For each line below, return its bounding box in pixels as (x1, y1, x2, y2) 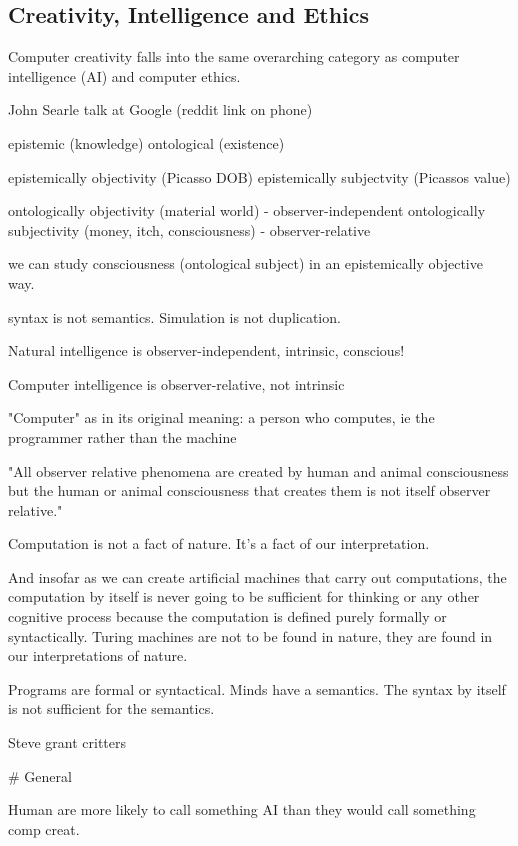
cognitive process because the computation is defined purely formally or (8, 606, 447, 627)
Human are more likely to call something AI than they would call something (8, 799, 476, 820)
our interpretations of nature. (8, 645, 188, 666)
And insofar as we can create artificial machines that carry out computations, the (8, 566, 507, 587)
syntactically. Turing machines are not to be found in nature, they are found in (8, 625, 493, 646)
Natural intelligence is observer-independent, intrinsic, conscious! (8, 340, 405, 361)
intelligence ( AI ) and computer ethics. (8, 65, 241, 86)
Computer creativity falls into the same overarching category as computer (8, 46, 460, 67)
